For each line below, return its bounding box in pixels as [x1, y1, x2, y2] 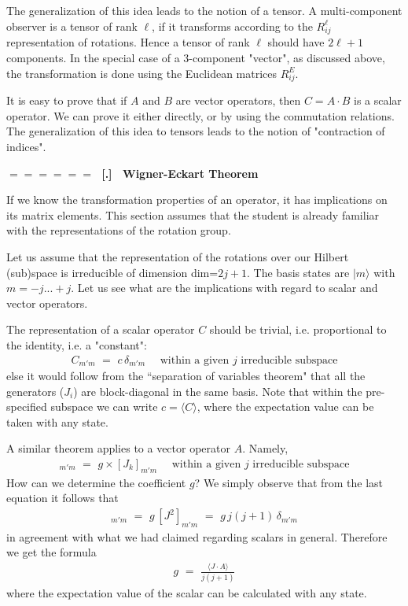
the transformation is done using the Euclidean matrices [6, 65, 278, 81]
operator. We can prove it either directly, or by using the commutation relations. [6, 107, 395, 124]
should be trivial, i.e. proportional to [209, 321, 387, 338]
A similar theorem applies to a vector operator [6, 440, 230, 456]
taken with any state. [6, 413, 108, 430]
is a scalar [353, 92, 402, 109]
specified [6, 398, 47, 415]
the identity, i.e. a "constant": [6, 336, 147, 353]
